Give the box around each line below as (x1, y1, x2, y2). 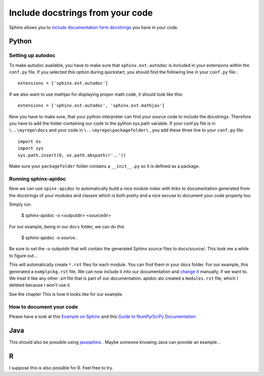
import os (18, 138, 41, 144)
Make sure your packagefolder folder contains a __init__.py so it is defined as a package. (9, 163, 200, 169)
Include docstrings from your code (9, 7, 153, 18)
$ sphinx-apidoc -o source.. (21, 235, 78, 241)
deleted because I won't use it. (9, 282, 71, 288)
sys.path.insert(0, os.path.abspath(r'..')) (18, 152, 127, 158)
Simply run (9, 201, 31, 207)
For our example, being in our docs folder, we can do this (9, 223, 125, 229)
